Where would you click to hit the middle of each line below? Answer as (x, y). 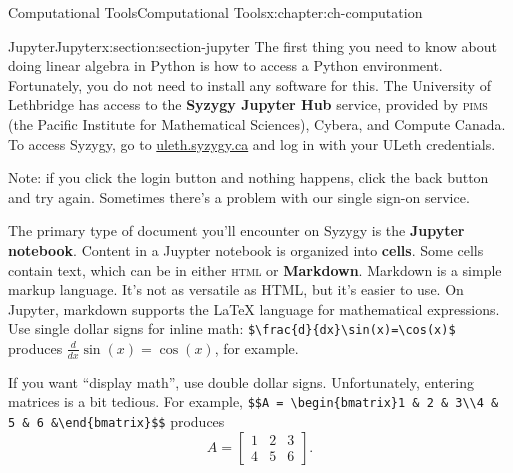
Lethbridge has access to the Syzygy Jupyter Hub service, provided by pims (248, 104)
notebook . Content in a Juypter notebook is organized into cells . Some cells (246, 249)
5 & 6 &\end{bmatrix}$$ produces (116, 421)
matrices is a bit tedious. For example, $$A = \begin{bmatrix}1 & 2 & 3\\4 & (253, 401)
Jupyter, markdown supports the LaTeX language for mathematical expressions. (254, 308)
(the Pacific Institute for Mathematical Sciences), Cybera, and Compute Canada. (257, 123)
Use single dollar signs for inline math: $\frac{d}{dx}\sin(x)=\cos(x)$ (232, 328)
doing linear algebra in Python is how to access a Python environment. (225, 65)
